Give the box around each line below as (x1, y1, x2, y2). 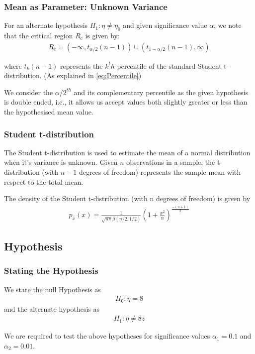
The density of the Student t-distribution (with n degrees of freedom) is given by (4, 193, 251, 204)
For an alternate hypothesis (4, 20, 88, 30)
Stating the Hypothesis (4, 264, 98, 277)
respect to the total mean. (4, 176, 84, 187)
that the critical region (4, 30, 73, 41)
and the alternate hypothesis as (4, 303, 99, 314)
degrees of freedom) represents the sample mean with (79, 167, 241, 177)
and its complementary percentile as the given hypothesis (74, 87, 249, 97)
